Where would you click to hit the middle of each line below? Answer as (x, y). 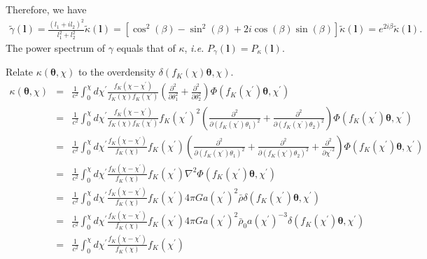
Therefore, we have (46, 9)
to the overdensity (117, 72)
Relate (20, 72)
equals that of (146, 47)
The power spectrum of (56, 47)
